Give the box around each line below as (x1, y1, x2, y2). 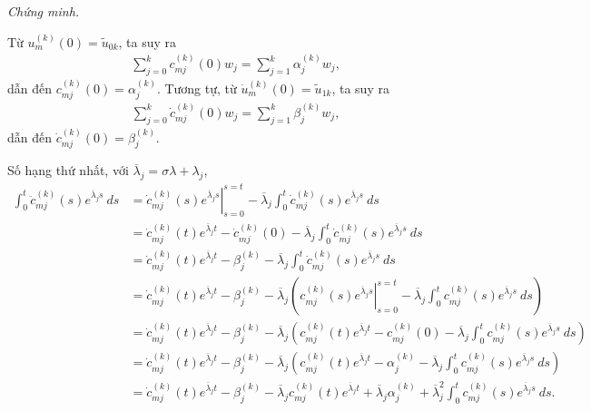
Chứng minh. (7, 2, 80, 20)
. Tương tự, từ (156, 78, 237, 97)
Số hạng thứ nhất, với (7, 161, 129, 180)
